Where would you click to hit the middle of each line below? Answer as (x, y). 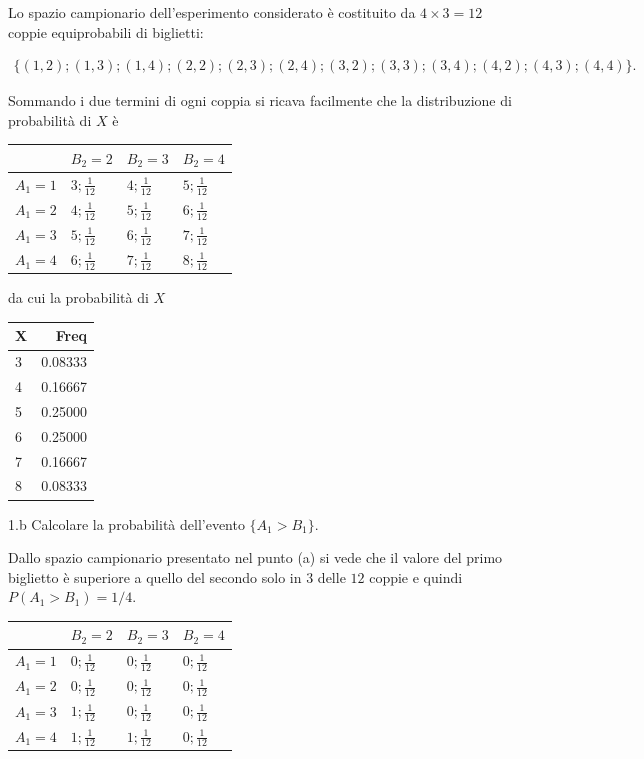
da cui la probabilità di (78, 297)
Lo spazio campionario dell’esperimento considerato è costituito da (212, 12)
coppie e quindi (416, 576)
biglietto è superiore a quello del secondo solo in (155, 576)
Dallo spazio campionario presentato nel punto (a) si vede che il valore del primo (255, 557)
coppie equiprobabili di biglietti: (106, 31)
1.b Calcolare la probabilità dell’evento (126, 523)
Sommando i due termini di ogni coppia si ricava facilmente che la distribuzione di (260, 100)
